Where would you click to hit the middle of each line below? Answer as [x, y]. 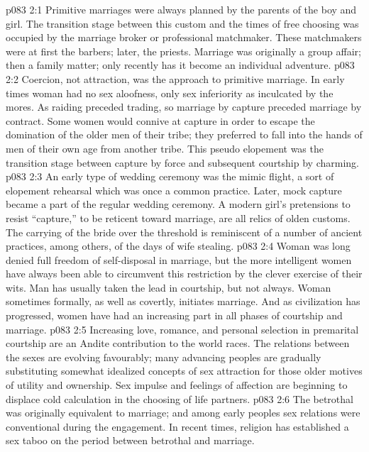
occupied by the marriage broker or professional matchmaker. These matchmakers [184, 37]
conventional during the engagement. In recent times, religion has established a [177, 426]
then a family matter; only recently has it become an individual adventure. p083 [180, 65]
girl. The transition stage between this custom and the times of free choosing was [182, 23]
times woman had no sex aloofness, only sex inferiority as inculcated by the [170, 93]
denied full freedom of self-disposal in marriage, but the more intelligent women [179, 259]
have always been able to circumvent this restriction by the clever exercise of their [184, 274]
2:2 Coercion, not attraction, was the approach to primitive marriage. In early [175, 78]
